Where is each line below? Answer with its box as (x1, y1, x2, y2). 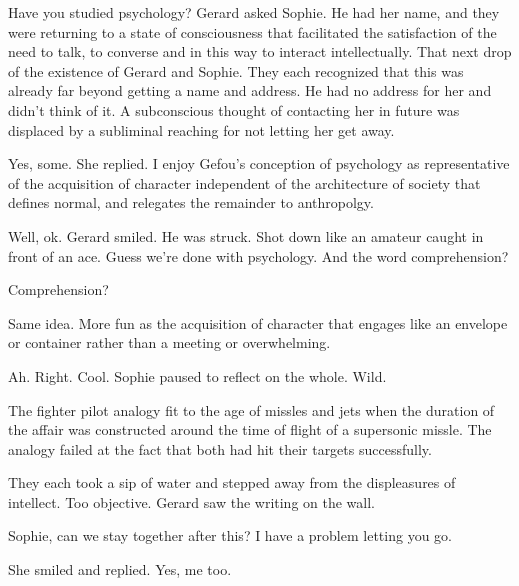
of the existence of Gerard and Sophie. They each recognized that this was (8, 60, 464, 81)
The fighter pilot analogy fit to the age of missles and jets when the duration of (8, 399, 495, 420)
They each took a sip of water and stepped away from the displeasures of (8, 472, 456, 493)
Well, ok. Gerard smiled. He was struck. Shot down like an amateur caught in (8, 225, 484, 246)
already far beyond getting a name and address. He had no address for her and (8, 80, 492, 101)
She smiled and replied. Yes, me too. (8, 559, 232, 580)
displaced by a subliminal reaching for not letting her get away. (8, 119, 395, 140)
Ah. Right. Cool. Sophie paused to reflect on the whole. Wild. (8, 365, 387, 386)
